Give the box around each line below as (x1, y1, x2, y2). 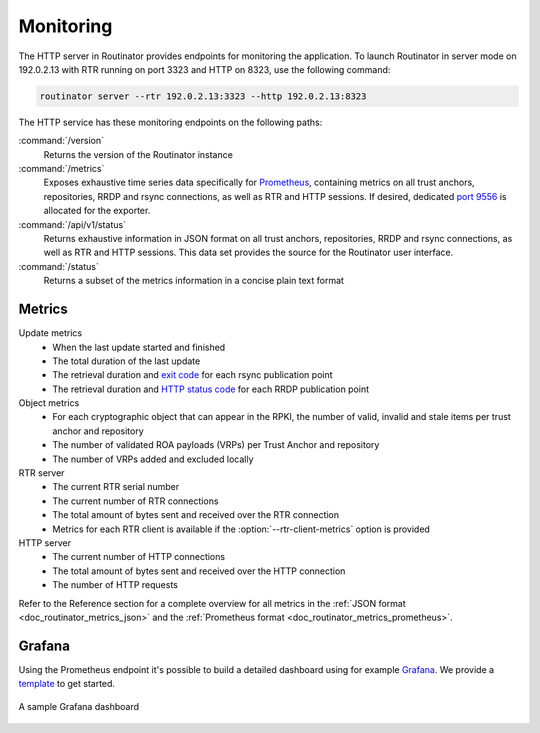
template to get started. (18, 678, 115, 690)
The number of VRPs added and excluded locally (52, 453, 254, 465)
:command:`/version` (18, 135, 105, 147)
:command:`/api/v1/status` (18, 218, 127, 230)
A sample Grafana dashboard (18, 700, 140, 712)
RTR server (18, 467, 65, 479)
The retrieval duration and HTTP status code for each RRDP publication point (52, 383, 370, 395)
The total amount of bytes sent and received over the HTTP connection (52, 565, 346, 577)
